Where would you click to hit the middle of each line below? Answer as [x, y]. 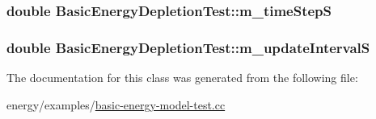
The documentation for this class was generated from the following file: [182, 78]
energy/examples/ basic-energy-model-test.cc [116, 104]
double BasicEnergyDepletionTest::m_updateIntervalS [188, 47]
